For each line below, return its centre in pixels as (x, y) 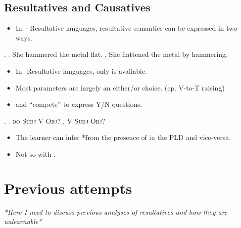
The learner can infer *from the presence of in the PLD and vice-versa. (123, 137)
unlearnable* (23, 221)
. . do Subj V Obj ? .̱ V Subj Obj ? (55, 120)
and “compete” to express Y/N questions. (79, 104)
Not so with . (36, 154)
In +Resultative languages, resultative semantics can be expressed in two (126, 28)
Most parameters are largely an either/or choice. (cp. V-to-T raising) (120, 87)
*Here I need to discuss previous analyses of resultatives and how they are (116, 211)
